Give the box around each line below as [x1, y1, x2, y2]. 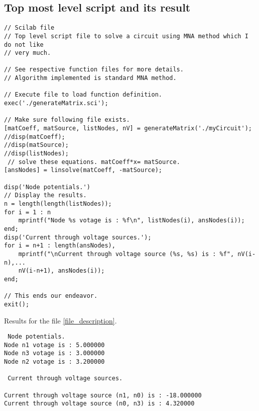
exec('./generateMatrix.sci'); [4, 100, 108, 107]
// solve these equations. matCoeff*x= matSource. [8, 158, 180, 166]
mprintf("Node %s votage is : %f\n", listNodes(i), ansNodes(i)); [18, 217, 245, 224]
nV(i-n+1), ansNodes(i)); [18, 267, 105, 275]
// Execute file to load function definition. [4, 91, 162, 99]
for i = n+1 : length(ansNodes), [4, 242, 115, 250]
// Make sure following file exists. [4, 116, 130, 124]
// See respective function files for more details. [4, 66, 184, 73]
